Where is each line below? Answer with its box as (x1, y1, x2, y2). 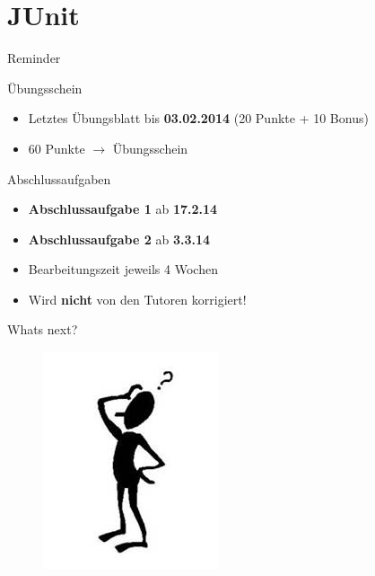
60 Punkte (28, 138, 85, 157)
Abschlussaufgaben (7, 169, 111, 188)
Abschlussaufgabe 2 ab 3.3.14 (28, 229, 211, 248)
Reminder (7, 49, 61, 67)
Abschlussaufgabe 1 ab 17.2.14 (28, 199, 218, 218)
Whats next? (7, 320, 78, 339)
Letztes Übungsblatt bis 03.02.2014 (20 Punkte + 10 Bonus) (28, 109, 369, 128)
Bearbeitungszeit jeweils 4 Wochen (28, 260, 218, 279)
